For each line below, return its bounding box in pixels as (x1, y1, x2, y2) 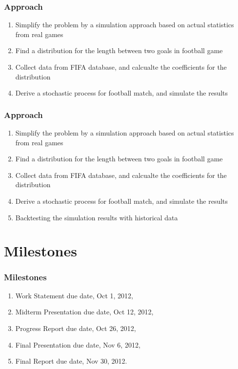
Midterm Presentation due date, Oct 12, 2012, (15, 307, 154, 317)
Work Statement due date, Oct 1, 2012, (15, 290, 133, 300)
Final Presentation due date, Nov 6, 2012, (15, 339, 140, 350)
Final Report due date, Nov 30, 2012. (15, 356, 127, 366)
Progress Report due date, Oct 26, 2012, (15, 323, 136, 333)
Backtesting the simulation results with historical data (15, 212, 178, 222)
